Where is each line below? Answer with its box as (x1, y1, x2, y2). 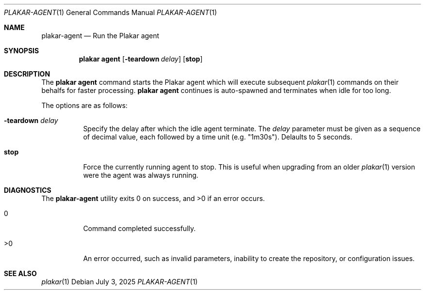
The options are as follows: (41, 101, 128, 109)
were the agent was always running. (83, 171, 198, 179)
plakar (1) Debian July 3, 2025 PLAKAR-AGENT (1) (41, 278, 198, 286)
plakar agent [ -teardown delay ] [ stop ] (79, 55, 203, 63)
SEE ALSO (4, 269, 37, 278)
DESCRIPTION (4, 70, 50, 78)
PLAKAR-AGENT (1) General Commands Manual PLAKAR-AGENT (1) (4, 8, 217, 16)
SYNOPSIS (4, 46, 39, 55)
